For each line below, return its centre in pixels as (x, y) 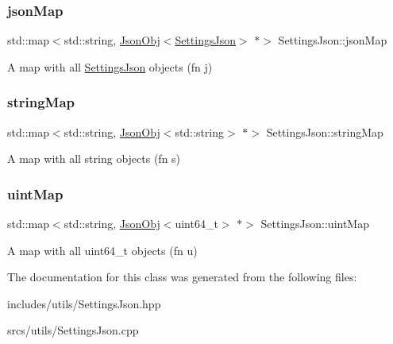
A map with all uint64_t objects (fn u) (102, 250)
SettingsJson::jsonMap (333, 40)
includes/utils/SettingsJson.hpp (84, 303)
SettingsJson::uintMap (315, 224)
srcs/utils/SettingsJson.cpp (73, 330)
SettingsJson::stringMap (325, 131)
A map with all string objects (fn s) (94, 158)
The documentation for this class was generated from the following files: (182, 277)
